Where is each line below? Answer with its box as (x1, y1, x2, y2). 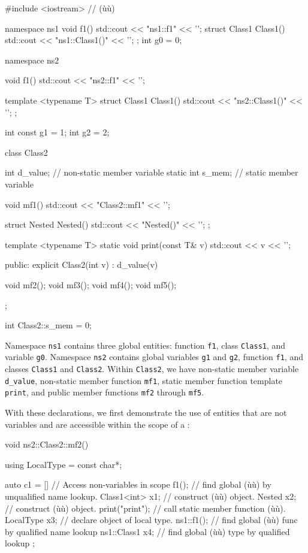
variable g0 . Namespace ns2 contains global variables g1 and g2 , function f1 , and (5, 350, 303, 363)
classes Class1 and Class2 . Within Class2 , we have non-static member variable (5, 362, 299, 374)
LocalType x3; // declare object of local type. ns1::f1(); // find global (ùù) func (5, 513, 298, 526)
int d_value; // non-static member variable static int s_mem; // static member (5, 166, 298, 179)
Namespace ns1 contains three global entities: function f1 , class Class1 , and (5, 339, 286, 351)
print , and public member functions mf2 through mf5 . (5, 386, 204, 398)
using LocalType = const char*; (5, 458, 122, 470)
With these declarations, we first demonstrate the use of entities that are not (5, 406, 287, 418)
